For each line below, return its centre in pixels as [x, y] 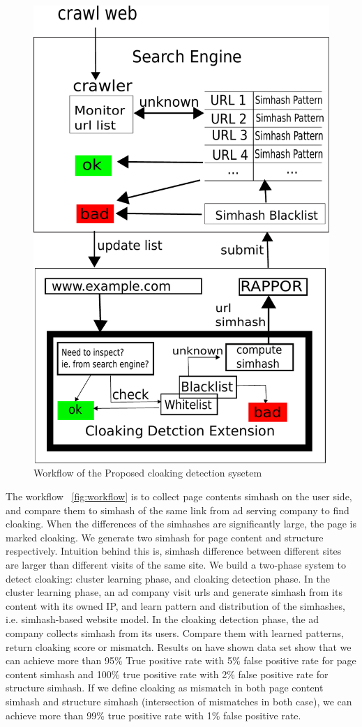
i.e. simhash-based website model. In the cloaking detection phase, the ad [163, 619]
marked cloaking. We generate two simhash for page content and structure [165, 537]
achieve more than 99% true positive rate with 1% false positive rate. [153, 715]
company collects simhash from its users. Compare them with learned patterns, [175, 632]
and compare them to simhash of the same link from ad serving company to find [178, 510]
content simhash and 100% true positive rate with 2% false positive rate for [167, 674]
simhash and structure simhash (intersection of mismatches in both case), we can [179, 701]
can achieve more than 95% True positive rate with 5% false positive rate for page [181, 660]
